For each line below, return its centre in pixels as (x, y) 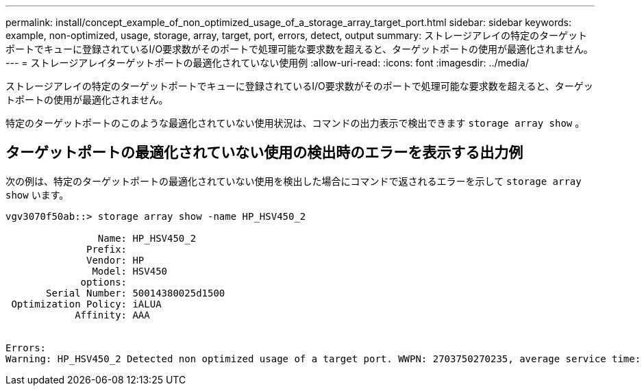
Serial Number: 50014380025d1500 (136, 293)
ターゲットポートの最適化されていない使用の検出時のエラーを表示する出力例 (264, 153)
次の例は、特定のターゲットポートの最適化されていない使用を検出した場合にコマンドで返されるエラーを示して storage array (294, 181)
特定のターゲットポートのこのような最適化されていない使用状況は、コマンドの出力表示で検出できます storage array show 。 (295, 123)
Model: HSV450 (130, 271)
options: (104, 282)
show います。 (37, 194)
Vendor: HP (115, 260)
